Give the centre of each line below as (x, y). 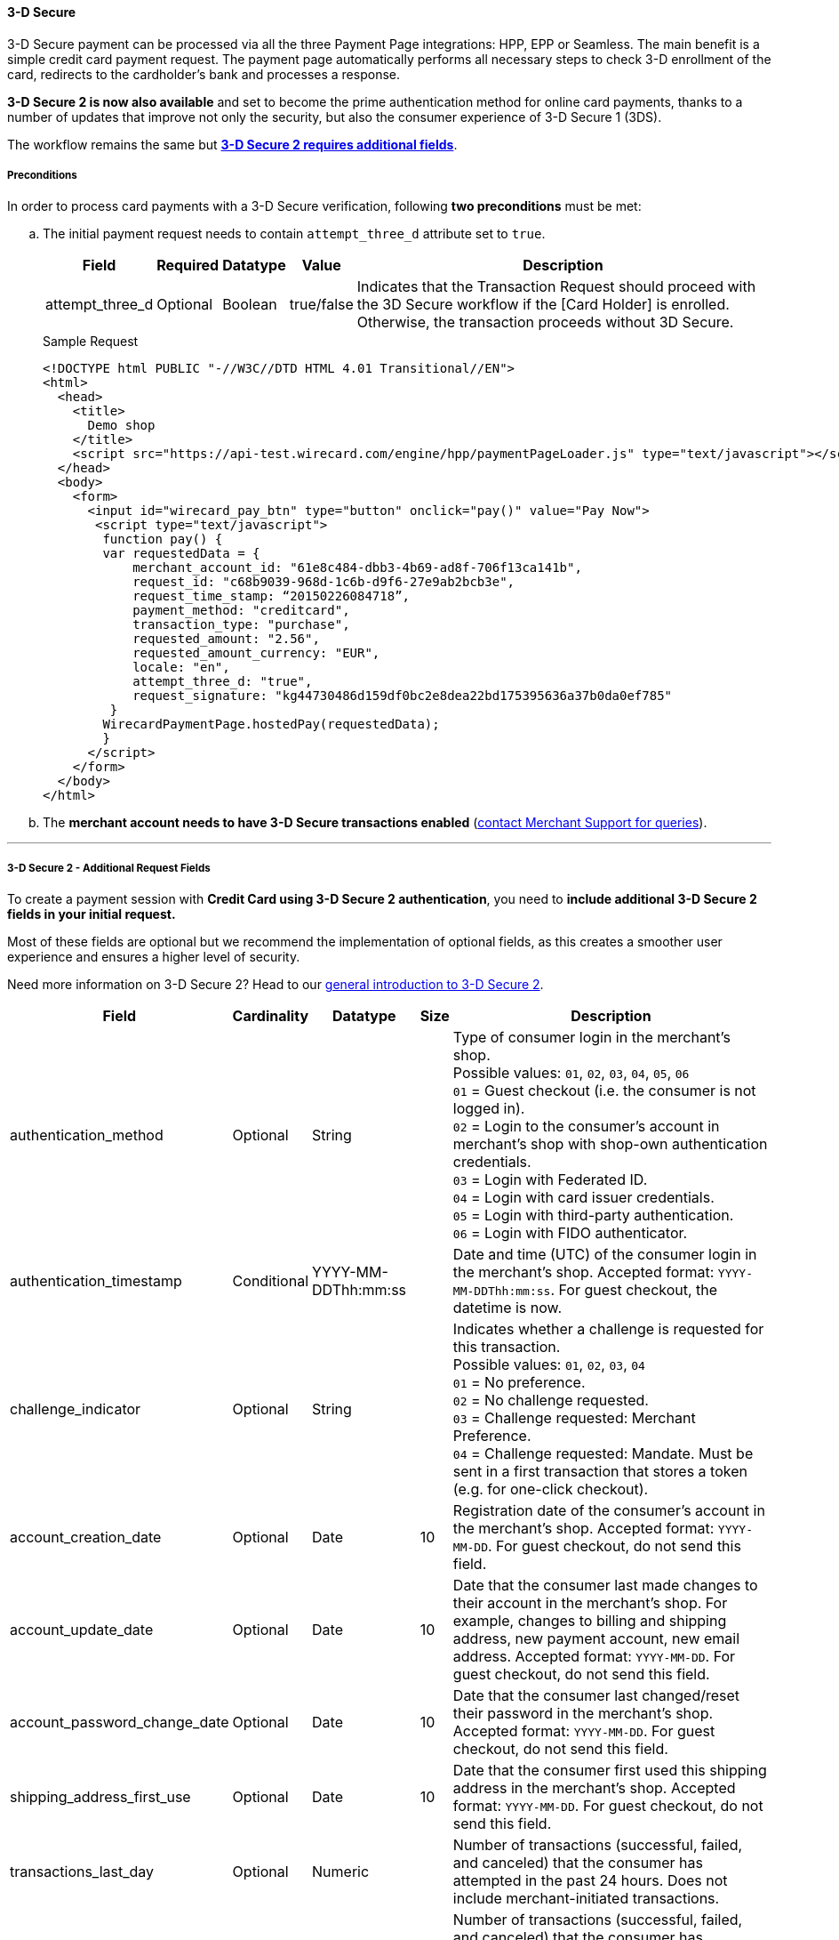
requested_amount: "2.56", (226, 639)
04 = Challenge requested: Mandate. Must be (603, 1454)
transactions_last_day (82, 1872)
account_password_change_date (120, 1723)
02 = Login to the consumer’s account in (586, 1127)
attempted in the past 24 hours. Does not (590, 1881)
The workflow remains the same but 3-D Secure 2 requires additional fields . (232, 144)
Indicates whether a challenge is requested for (608, 1329)
